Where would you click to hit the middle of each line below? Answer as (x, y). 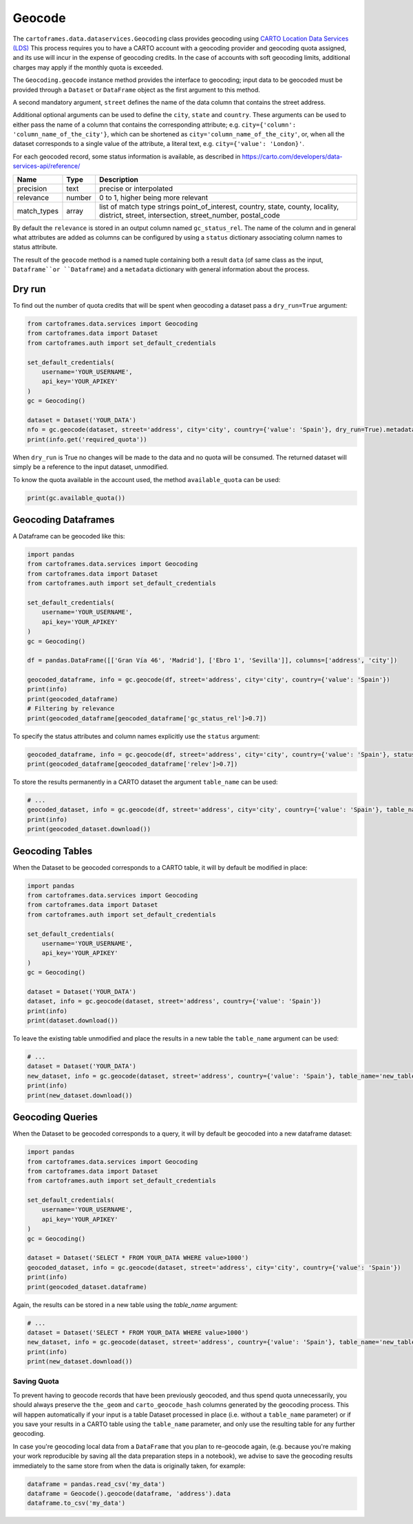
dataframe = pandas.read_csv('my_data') (96, 1484)
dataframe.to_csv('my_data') (76, 1503)
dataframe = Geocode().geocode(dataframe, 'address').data (129, 1493)
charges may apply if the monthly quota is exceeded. (88, 67)
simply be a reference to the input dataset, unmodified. (91, 467)
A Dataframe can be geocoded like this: (69, 536)
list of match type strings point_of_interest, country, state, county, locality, (219, 207)
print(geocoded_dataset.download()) (89, 829)
